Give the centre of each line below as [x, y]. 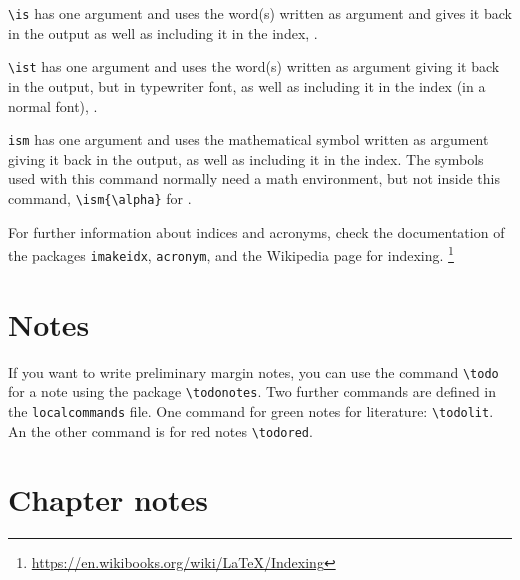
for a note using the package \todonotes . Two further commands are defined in [252, 391]
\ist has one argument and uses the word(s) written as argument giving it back [254, 66]
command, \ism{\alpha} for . [100, 197]
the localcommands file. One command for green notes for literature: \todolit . [251, 410]
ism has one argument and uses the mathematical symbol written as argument [248, 139]
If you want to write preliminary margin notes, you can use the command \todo [253, 371]
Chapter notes [108, 499]
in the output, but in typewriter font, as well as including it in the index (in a [247, 85]
